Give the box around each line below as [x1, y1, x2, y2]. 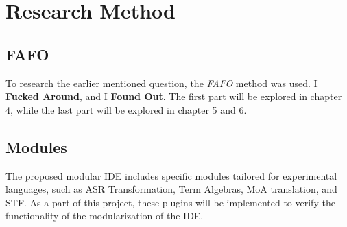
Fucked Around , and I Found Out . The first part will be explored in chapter [5, 89, 342, 104]
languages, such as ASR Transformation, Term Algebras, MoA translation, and [5, 182, 337, 196]
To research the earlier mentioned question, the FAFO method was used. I [5, 75, 318, 90]
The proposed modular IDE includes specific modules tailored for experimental [5, 168, 337, 182]
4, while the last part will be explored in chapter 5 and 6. [5, 102, 247, 117]
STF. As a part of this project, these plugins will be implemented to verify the [5, 195, 335, 209]
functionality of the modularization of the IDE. [5, 208, 204, 223]
